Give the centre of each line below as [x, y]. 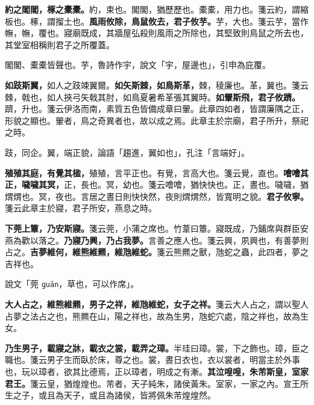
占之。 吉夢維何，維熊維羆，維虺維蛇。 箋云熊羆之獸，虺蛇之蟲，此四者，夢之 [157, 252]
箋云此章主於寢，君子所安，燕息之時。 [81, 208]
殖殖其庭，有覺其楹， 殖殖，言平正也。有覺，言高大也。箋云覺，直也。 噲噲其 [157, 172]
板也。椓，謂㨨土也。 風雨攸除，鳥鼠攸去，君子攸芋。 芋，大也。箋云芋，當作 [157, 21]
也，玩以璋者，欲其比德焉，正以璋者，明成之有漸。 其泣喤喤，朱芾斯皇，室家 [157, 371]
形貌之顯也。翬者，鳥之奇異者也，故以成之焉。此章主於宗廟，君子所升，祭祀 [157, 120]
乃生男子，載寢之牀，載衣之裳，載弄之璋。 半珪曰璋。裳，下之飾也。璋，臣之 [157, 348]
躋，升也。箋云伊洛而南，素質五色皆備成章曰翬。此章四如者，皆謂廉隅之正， [157, 109]
